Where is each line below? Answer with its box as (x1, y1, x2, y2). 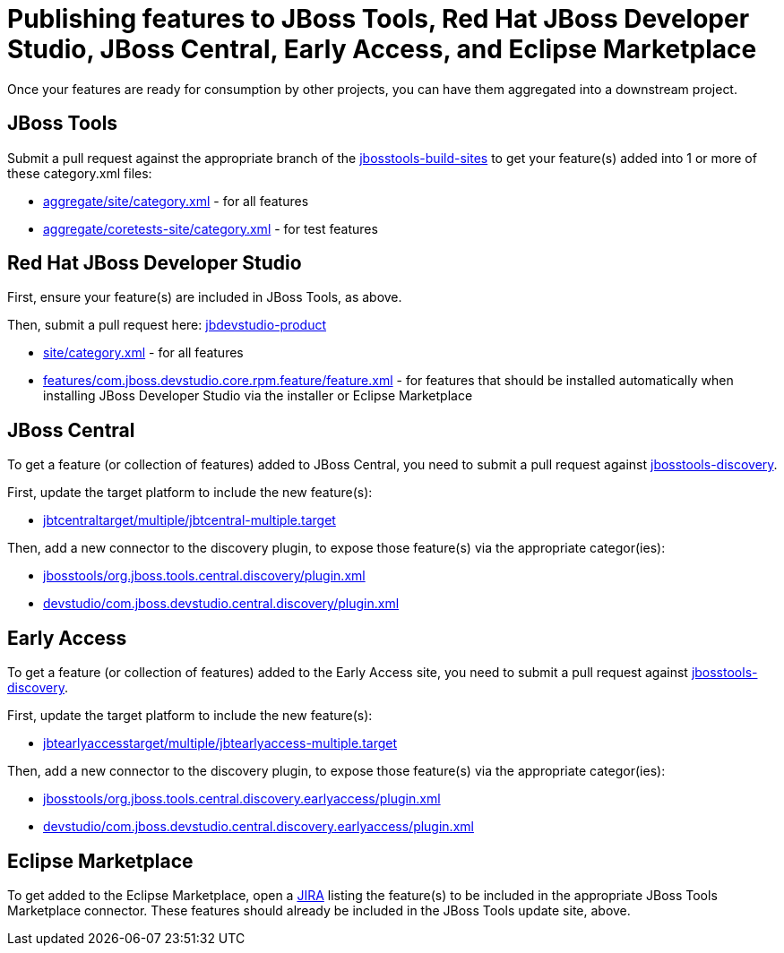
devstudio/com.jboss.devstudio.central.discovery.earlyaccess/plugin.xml (43, 819, 474, 835)
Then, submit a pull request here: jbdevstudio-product (7, 317, 327, 333)
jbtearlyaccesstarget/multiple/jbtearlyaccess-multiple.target (43, 735, 398, 751)
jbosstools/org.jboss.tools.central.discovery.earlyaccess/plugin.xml (43, 791, 441, 807)
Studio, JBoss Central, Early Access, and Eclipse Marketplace (7, 34, 757, 64)
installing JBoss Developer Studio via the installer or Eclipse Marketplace (43, 388, 473, 404)
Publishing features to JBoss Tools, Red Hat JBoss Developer (7, 4, 750, 34)
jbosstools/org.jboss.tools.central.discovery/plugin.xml (43, 568, 366, 584)
